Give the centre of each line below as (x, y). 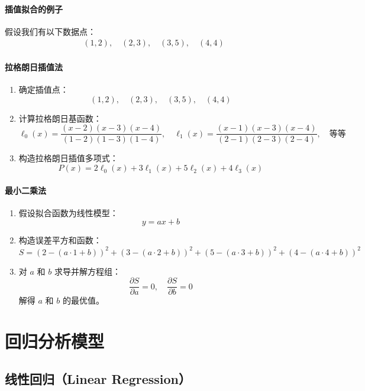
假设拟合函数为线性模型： (68, 212)
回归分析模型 (55, 341)
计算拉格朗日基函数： (60, 118)
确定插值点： (43, 89)
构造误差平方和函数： (60, 240)
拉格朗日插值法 (34, 67)
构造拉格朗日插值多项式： (68, 158)
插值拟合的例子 (34, 9)
